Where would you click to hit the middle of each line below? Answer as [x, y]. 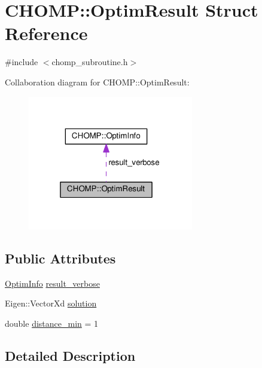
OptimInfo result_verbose [52, 283]
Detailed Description [70, 355]
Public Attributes [60, 258]
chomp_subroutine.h [90, 62]
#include [22, 62]
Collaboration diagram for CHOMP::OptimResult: [97, 82]
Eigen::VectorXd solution [51, 303]
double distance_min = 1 [52, 323]
